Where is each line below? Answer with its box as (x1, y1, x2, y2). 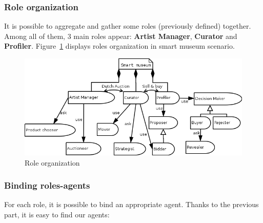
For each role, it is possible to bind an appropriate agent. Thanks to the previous (4, 199, 259, 210)
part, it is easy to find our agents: (4, 209, 110, 219)
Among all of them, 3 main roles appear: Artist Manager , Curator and (4, 30, 237, 41)
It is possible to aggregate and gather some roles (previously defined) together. (4, 21, 251, 31)
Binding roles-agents (4, 179, 90, 192)
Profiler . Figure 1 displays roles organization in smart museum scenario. (4, 40, 235, 51)
